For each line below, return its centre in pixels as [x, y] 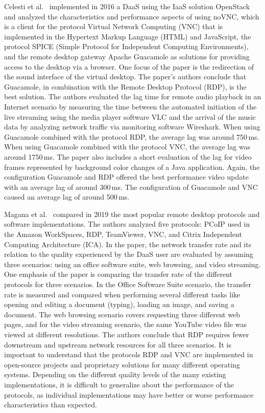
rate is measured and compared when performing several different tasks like [122, 294]
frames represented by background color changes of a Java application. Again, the [132, 167]
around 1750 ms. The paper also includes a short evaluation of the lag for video [128, 156]
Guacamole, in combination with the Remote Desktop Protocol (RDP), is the [125, 86]
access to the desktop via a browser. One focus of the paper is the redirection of [129, 66]
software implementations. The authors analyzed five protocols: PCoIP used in [127, 224]
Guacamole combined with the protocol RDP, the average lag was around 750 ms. [132, 136]
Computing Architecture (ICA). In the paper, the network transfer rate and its [128, 244]
